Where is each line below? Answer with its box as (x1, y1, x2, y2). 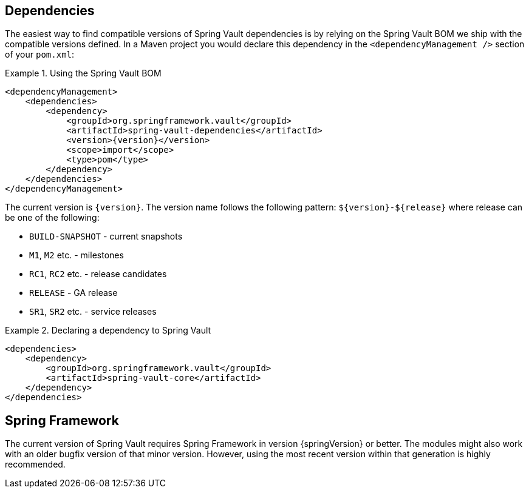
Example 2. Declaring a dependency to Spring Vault (5, 325, 211, 336)
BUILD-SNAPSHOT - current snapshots (29, 231, 183, 242)
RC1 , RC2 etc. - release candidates (29, 269, 167, 280)
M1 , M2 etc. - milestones (29, 250, 124, 261)
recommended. (5, 459, 66, 470)
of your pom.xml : (5, 49, 75, 60)
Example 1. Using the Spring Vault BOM (5, 68, 162, 79)
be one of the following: (5, 212, 100, 223)
